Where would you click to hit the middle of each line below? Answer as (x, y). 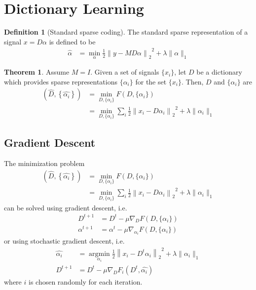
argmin (99, 254)
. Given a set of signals (125, 72)
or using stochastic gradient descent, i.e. (64, 241)
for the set (151, 81)
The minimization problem (44, 163)
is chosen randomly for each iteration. (85, 281)
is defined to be (72, 41)
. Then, (193, 81)
